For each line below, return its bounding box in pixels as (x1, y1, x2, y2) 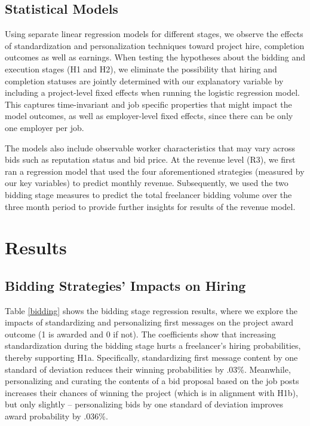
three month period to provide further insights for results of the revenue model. (5, 200, 296, 212)
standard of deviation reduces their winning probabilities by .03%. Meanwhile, (5, 363, 291, 375)
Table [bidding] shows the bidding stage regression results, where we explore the (5, 304, 297, 317)
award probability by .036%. (5, 410, 108, 422)
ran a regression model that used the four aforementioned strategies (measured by (5, 165, 305, 177)
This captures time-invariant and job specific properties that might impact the (5, 98, 292, 110)
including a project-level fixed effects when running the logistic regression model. (5, 86, 300, 99)
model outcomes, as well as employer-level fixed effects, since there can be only (5, 109, 293, 122)
